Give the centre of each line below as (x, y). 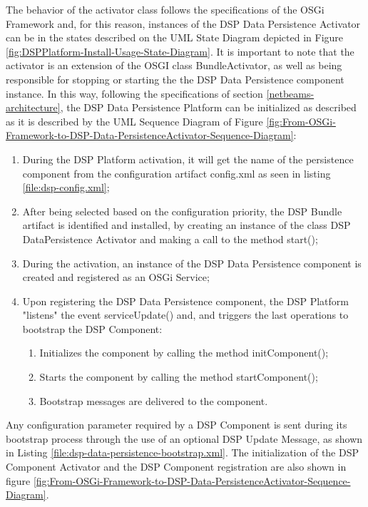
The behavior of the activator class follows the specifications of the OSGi (165, 9)
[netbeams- (290, 93)
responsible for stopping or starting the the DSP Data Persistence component (175, 79)
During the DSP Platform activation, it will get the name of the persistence (188, 159)
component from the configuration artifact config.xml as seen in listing (177, 173)
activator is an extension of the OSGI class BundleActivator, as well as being (174, 65)
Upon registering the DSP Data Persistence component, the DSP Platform (185, 301)
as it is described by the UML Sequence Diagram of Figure (134, 121)
